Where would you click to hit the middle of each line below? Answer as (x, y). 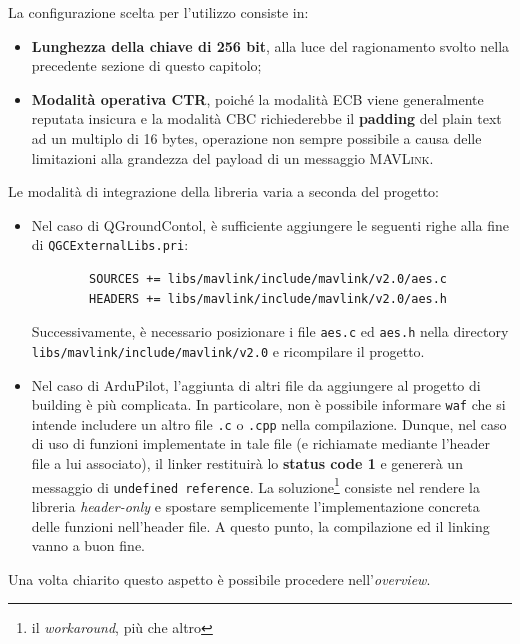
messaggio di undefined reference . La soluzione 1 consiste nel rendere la (255, 485)
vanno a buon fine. (88, 545)
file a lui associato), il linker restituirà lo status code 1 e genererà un (247, 463)
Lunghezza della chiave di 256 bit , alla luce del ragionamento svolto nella (270, 45)
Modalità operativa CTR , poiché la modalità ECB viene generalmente (257, 98)
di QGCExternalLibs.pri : (110, 244)
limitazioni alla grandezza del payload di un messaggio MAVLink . (232, 157)
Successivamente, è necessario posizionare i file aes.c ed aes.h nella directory (270, 331)
